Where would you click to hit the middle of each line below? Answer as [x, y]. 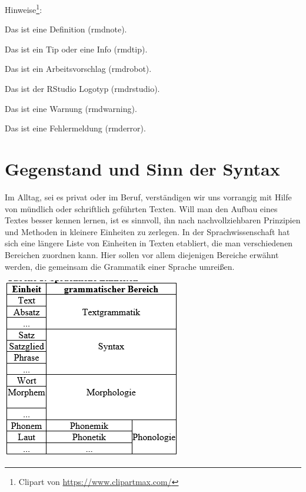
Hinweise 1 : [24, 9]
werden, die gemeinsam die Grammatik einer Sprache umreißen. [120, 266]
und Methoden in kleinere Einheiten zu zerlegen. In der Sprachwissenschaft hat [147, 231]
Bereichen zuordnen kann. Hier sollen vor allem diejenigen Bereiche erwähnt [142, 254]
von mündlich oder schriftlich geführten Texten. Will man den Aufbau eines [141, 208]
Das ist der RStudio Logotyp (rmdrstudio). [82, 89]
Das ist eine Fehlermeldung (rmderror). [75, 128]
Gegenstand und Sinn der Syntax [142, 169]
